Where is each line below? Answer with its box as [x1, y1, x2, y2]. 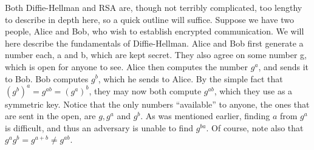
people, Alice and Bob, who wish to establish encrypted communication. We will [5, 25, 304, 37]
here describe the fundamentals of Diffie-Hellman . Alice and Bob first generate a [5, 36, 304, 49]
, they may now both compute [89, 84, 202, 97]
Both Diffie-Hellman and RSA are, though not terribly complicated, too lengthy [5, 1, 302, 13]
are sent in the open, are [5, 109, 96, 122]
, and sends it [258, 60, 309, 73]
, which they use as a [214, 84, 293, 97]
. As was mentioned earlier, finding [140, 109, 270, 122]
